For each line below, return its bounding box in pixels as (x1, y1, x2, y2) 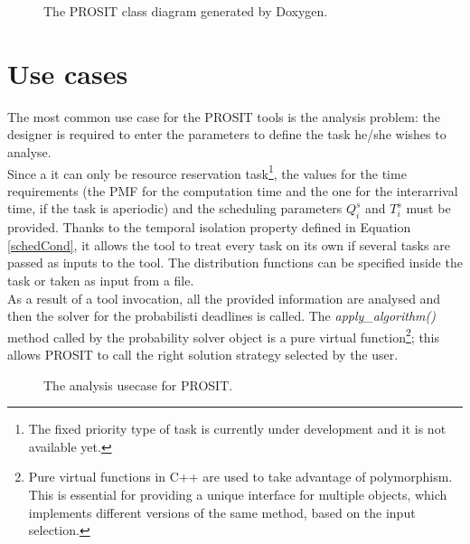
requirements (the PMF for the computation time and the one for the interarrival (7, 181, 458, 200)
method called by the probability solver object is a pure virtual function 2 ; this (7, 324, 440, 346)
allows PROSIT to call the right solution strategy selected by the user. (7, 344, 399, 363)
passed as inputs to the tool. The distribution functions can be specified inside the (7, 253, 463, 272)
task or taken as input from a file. (7, 270, 194, 289)
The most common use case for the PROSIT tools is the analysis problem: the (7, 107, 440, 126)
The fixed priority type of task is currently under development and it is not (28, 419, 446, 438)
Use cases (7, 54, 128, 91)
